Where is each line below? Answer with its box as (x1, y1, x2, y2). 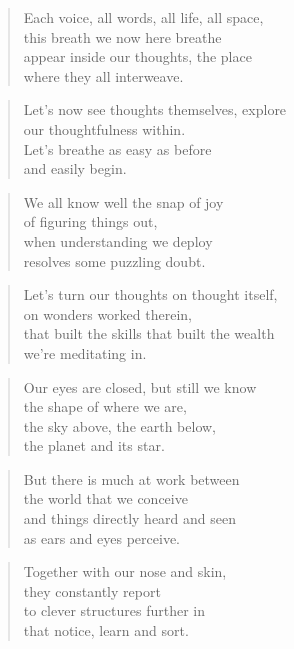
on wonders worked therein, (23, 303, 192, 324)
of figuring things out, (23, 211, 158, 232)
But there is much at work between (23, 468, 240, 489)
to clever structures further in (23, 600, 205, 621)
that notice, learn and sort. (23, 620, 189, 641)
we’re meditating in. (23, 342, 147, 363)
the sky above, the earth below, (23, 415, 217, 436)
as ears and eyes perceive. (23, 527, 181, 548)
